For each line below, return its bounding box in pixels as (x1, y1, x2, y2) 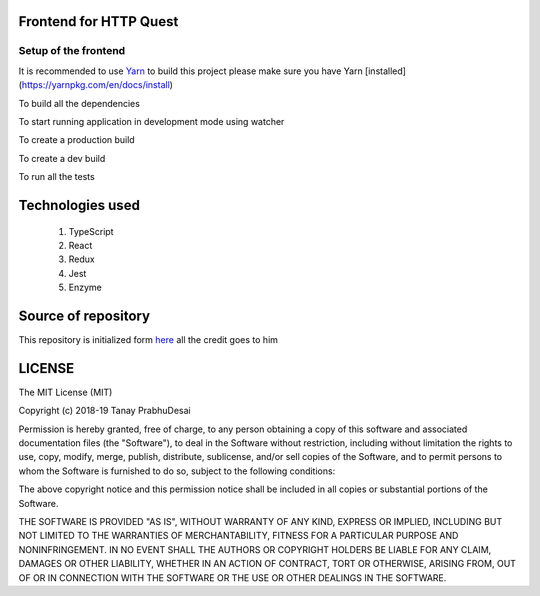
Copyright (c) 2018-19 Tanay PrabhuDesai (18, 405, 191, 417)
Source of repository (18, 307, 150, 324)
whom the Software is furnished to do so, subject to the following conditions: (18, 465, 336, 477)
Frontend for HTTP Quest (18, 13, 179, 30)
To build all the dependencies (18, 97, 140, 109)
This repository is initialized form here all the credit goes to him (18, 333, 279, 345)
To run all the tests (18, 171, 95, 183)
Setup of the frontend (18, 44, 126, 58)
